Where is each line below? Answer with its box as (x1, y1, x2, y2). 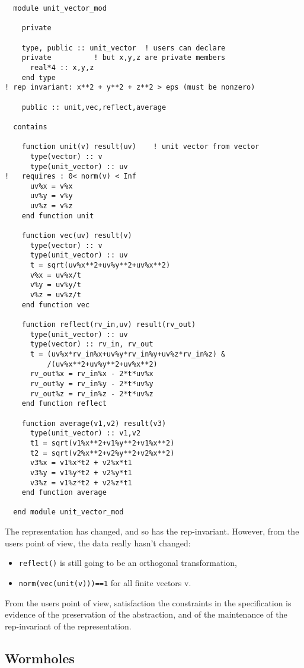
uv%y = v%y (30, 192, 73, 201)
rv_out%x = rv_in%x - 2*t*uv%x (30, 370, 153, 378)
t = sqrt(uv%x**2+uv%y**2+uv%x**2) (30, 261, 171, 270)
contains (13, 122, 47, 131)
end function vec (21, 300, 90, 309)
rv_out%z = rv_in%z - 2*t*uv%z (30, 389, 153, 398)
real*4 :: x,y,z (30, 63, 94, 72)
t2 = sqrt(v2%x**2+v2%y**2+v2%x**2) (30, 448, 175, 457)
